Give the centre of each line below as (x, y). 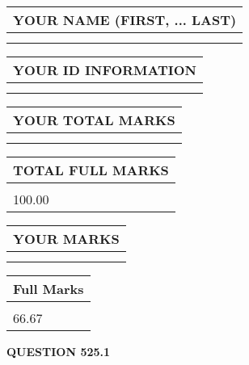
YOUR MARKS (66, 239)
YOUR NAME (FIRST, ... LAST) (125, 20)
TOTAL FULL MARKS (91, 170)
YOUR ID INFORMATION (105, 70)
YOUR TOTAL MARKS (94, 120)
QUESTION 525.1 (59, 351)
